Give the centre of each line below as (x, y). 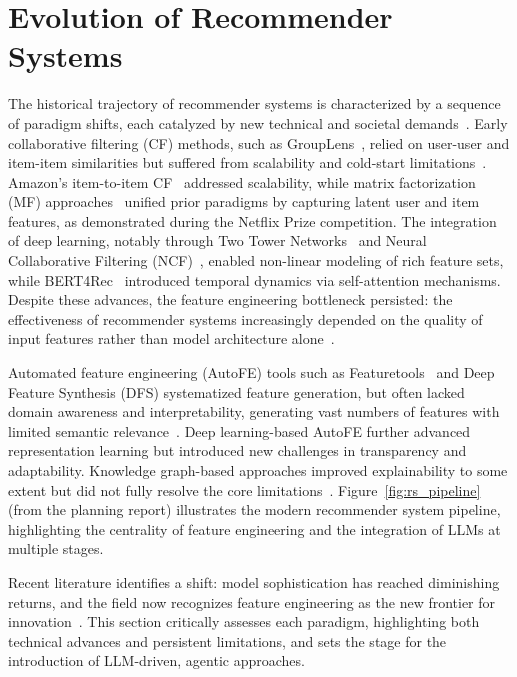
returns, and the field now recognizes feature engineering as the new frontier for (252, 601)
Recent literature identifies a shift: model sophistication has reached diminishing (254, 581)
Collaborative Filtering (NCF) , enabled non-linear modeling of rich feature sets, (256, 260)
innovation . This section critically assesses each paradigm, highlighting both (244, 621)
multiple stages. (56, 548)
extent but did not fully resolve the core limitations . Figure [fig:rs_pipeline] (244, 489)
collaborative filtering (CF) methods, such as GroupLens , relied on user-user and (259, 142)
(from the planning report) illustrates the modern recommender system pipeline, (254, 509)
